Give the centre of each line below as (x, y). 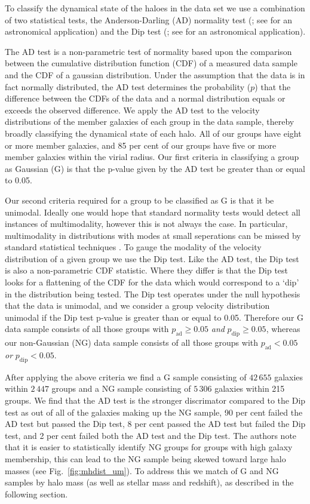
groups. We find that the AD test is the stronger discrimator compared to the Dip (155, 400)
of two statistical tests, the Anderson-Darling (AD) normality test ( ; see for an (148, 19)
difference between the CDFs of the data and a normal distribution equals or (145, 98)
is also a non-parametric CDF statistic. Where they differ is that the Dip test (147, 270)
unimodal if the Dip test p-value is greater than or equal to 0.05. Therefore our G (154, 317)
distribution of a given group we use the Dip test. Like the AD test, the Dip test (152, 258)
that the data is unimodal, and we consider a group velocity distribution (137, 305)
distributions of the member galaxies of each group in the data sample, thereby (150, 122)
